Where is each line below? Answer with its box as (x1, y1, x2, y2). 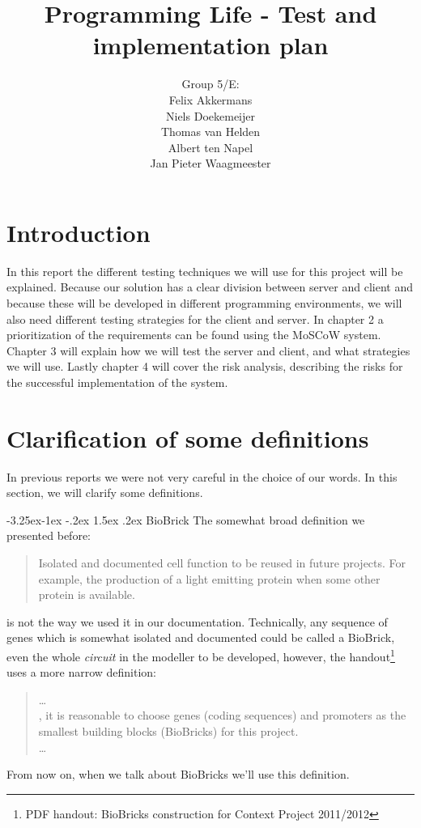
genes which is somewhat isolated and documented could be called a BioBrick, (6, 629, 395, 646)
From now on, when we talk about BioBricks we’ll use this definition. (6, 766, 350, 783)
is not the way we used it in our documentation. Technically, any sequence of (6, 613, 388, 630)
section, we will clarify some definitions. (6, 484, 203, 501)
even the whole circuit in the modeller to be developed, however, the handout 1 (6, 646, 395, 665)
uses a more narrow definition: (6, 664, 156, 681)
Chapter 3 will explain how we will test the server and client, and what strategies (6, 342, 410, 359)
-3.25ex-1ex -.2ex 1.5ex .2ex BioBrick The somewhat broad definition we (6, 511, 365, 528)
